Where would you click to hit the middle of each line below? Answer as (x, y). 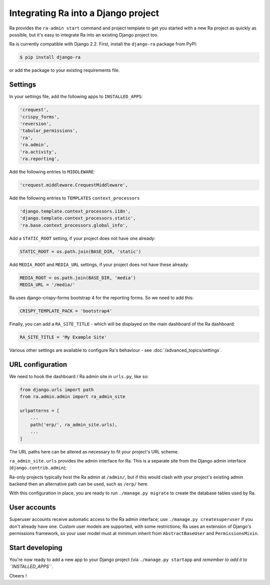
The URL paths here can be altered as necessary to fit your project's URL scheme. (94, 451)
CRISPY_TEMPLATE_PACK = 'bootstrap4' (66, 311)
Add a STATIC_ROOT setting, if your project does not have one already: (82, 238)
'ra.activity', (38, 152)
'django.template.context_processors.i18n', (75, 211)
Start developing (36, 547)
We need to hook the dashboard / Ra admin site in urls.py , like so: (79, 376)
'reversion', (36, 123)
